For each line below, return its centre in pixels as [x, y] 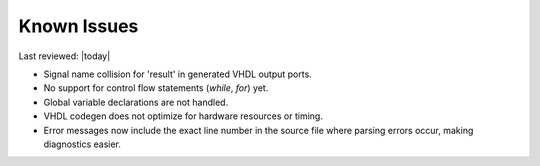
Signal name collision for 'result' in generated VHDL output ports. [177, 74]
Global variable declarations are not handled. [136, 102]
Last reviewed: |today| [64, 56]
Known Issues [78, 26]
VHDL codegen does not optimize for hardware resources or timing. [183, 116]
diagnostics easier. [82, 144]
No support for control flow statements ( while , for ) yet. [156, 88]
